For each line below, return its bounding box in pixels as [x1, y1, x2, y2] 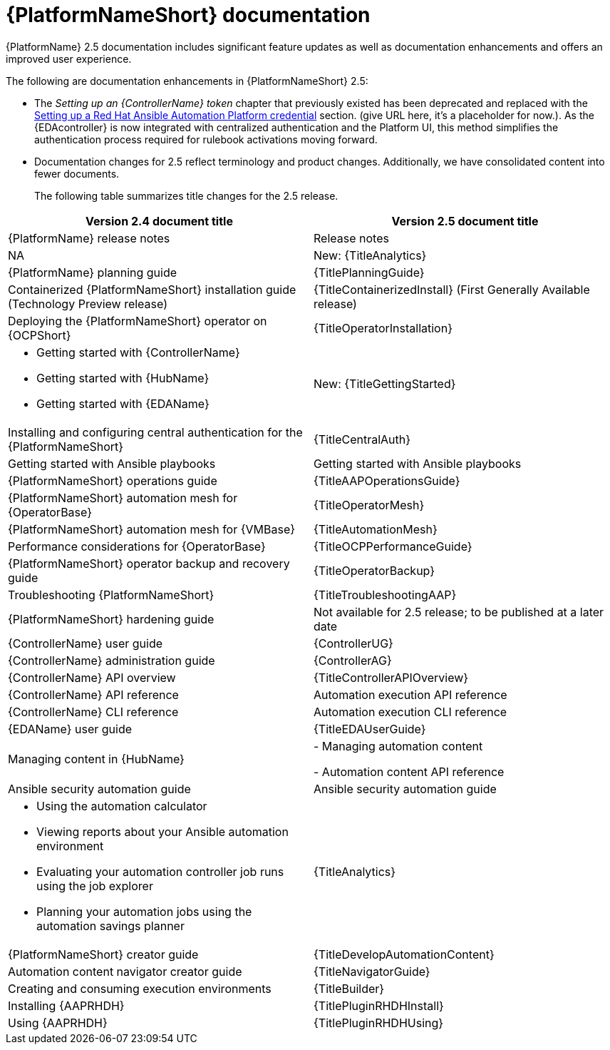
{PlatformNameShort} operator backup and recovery [8, 556, 290, 571]
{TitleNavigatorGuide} [314, 964, 430, 979]
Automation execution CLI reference [314, 704, 507, 719]
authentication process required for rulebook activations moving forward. [34, 133, 378, 146]
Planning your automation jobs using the [36, 904, 252, 919]
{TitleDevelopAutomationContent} [314, 947, 495, 962]
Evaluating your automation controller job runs [36, 864, 284, 879]
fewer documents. [34, 167, 120, 180]
